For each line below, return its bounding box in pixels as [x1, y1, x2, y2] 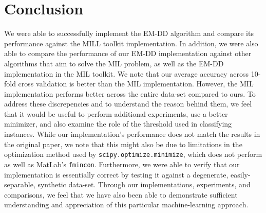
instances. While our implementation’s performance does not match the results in [4, 129, 260, 139]
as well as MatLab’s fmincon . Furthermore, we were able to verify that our [4, 158, 240, 169]
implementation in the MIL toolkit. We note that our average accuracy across [4, 68, 249, 79]
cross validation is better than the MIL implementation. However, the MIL [18, 78, 254, 89]
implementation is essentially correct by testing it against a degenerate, [4, 169, 229, 180]
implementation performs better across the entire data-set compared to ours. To [4, 88, 256, 99]
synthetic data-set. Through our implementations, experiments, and [37, 179, 251, 190]
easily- [231, 169, 251, 180]
